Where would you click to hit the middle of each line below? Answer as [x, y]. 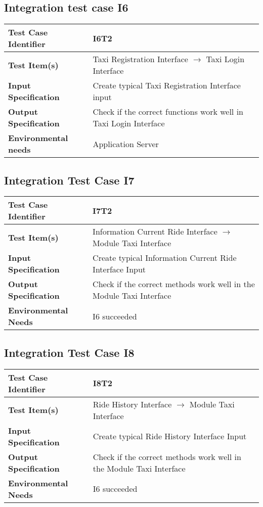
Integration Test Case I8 [69, 352]
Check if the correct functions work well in [168, 112]
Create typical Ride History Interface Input [170, 436]
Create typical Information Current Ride [165, 258]
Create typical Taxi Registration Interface [167, 85]
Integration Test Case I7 [69, 180]
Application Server [126, 144]
